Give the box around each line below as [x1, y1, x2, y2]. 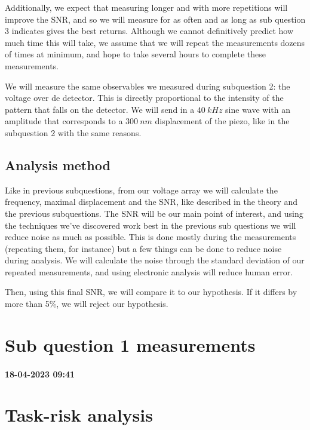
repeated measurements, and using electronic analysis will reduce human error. [5, 265, 293, 278]
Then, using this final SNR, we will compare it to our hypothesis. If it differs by [5, 285, 297, 298]
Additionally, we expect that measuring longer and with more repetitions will [5, 1, 288, 13]
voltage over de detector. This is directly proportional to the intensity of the [5, 91, 284, 104]
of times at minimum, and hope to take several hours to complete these [5, 48, 266, 60]
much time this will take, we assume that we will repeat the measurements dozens [5, 36, 305, 48]
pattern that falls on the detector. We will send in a [5, 103, 195, 115]
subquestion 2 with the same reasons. [5, 126, 142, 139]
